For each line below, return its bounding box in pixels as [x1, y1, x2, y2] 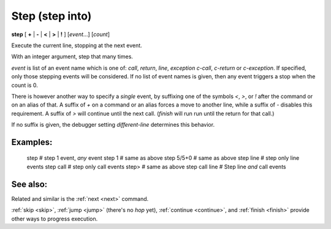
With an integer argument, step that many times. [11, 53, 133, 61]
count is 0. [11, 81, 38, 89]
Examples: [11, 137, 53, 147]
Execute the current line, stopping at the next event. [11, 42, 142, 49]
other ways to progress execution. [11, 215, 98, 222]
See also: [11, 179, 48, 189]
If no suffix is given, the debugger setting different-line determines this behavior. [11, 121, 215, 129]
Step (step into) [11, 9, 92, 23]
